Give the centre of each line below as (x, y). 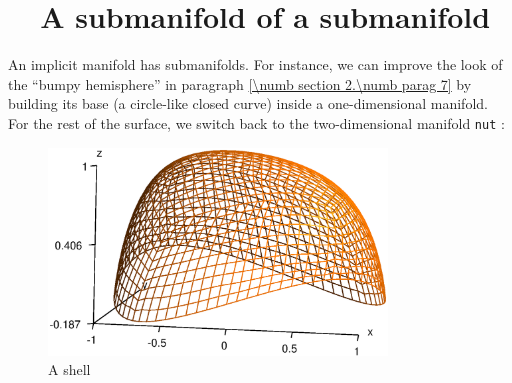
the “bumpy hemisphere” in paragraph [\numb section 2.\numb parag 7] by (240, 83)
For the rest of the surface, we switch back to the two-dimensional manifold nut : (256, 122)
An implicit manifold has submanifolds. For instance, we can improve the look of (255, 64)
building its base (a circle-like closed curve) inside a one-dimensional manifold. (248, 103)
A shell (69, 369)
